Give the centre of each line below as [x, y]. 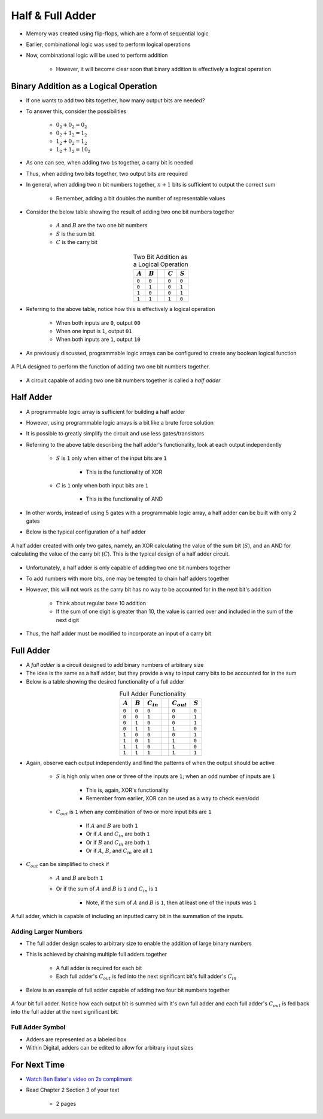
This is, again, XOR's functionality [127, 790]
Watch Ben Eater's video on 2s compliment [79, 1079]
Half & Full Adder [54, 16]
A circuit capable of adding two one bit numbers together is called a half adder [123, 380]
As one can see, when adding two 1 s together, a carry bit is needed [109, 163]
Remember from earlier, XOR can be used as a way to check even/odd [173, 798]
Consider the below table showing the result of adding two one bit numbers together [130, 212]
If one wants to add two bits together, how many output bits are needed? [115, 100]
